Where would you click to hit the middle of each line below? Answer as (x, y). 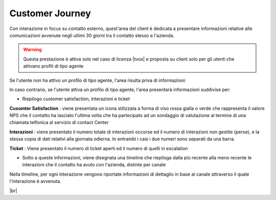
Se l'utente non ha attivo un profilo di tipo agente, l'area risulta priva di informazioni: (98, 80)
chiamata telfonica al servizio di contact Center (59, 123)
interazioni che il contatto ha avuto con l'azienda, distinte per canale (94, 165)
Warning (32, 50)
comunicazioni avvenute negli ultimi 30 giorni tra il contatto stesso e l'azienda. (92, 35)
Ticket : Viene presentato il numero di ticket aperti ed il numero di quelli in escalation (99, 148)
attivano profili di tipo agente (53, 66)
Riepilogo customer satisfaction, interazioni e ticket (76, 99)
